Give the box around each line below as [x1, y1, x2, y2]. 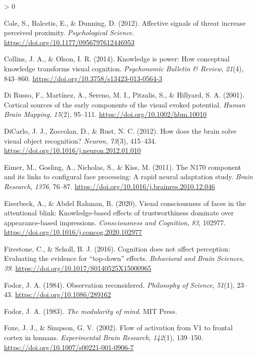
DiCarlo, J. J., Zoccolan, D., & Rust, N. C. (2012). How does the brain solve [4, 125, 237, 136]
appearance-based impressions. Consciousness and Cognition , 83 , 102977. [4, 217, 226, 227]
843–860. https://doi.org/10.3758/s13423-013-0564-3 [4, 73, 162, 83]
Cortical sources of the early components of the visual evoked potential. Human [4, 99, 246, 109]
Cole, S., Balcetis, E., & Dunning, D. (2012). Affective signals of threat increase [4, 17, 246, 28]
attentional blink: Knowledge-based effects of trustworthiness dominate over [4, 207, 234, 218]
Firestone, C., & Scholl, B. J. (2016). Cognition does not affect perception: [4, 243, 230, 254]
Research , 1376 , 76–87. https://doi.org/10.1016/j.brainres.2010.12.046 [4, 181, 215, 191]
